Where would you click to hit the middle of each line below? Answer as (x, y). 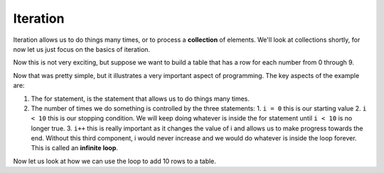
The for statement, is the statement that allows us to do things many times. (140, 99)
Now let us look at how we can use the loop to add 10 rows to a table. (115, 161)
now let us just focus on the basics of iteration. (82, 49)
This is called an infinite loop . (75, 148)
